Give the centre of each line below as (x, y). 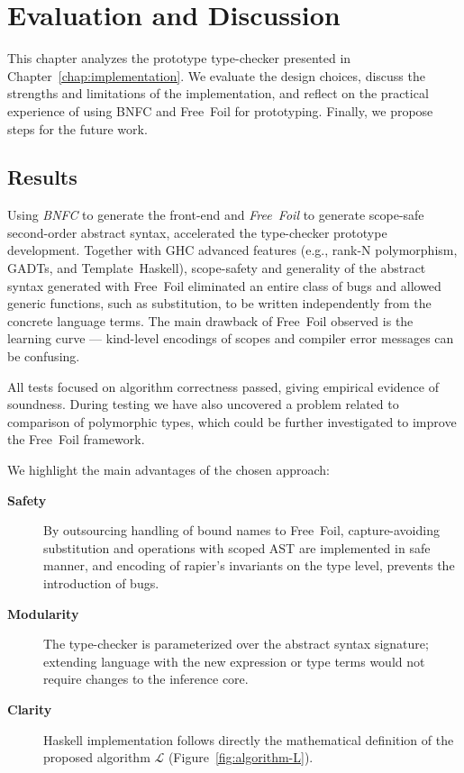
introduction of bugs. (101, 582)
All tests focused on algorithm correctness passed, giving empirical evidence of (223, 386)
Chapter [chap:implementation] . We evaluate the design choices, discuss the (216, 75)
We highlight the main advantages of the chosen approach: (168, 470)
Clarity (30, 709)
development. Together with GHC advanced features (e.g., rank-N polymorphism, (232, 250)
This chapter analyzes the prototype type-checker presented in (179, 58)
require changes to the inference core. (146, 679)
